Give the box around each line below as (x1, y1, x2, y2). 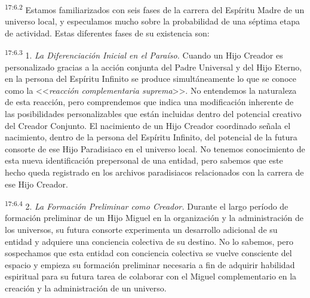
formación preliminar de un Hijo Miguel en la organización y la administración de (5, 211, 304, 224)
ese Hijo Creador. (5, 177, 68, 190)
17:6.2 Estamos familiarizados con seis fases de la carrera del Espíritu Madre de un (5, 2, 305, 16)
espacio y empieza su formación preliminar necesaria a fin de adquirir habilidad (5, 258, 295, 271)
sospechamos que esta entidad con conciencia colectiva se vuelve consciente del (5, 247, 292, 259)
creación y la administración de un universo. (5, 282, 167, 294)
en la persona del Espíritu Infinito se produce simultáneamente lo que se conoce (5, 72, 296, 85)
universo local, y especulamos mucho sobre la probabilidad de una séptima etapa (5, 15, 300, 27)
